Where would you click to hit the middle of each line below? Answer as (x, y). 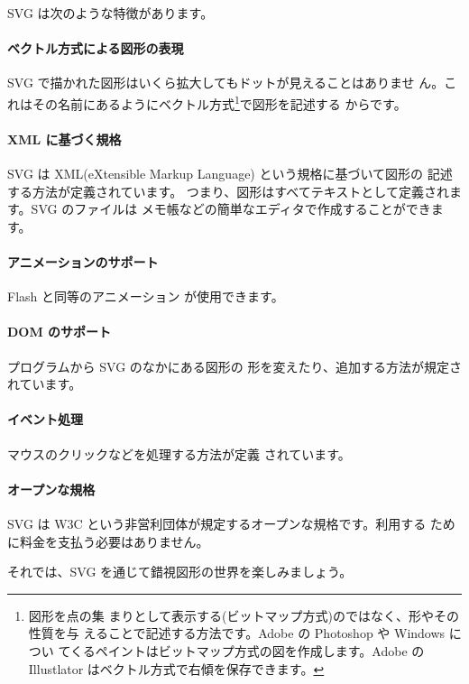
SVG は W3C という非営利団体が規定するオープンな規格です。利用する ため (231, 523)
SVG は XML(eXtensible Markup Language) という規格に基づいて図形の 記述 (230, 174)
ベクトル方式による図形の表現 (96, 48)
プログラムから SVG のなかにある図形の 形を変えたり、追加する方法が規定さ (234, 366)
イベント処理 (45, 419)
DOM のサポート (60, 332)
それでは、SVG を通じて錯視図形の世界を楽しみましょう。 (180, 572)
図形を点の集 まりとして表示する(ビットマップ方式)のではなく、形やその (244, 615)
